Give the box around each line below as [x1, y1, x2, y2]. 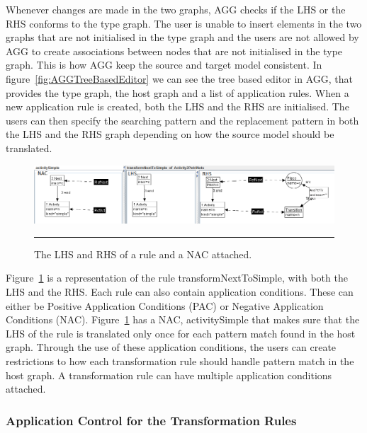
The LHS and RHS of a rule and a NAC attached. [34, 246, 252, 261]
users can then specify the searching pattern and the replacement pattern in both [6, 112, 359, 127]
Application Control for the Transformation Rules [6, 411, 297, 429]
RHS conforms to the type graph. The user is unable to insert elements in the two [6, 16, 362, 30]
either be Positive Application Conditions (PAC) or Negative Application [6, 298, 324, 313]
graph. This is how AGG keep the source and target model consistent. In [6, 57, 322, 72]
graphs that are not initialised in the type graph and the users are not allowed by [6, 30, 359, 45]
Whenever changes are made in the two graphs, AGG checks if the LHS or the [6, 2, 346, 16]
